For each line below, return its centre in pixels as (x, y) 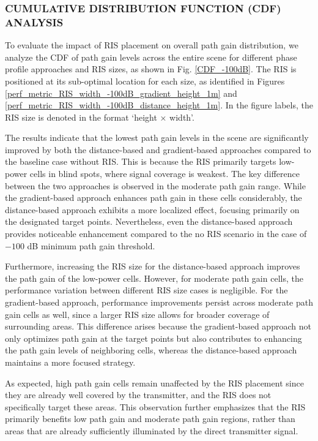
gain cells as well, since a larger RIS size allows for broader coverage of (137, 314)
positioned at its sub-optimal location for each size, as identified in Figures (145, 81)
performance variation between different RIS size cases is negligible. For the (146, 290)
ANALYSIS (34, 22)
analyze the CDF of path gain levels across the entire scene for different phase (151, 57)
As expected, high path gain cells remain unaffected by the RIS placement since (154, 383)
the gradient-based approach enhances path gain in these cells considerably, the (153, 198)
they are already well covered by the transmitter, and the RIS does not (138, 395)
